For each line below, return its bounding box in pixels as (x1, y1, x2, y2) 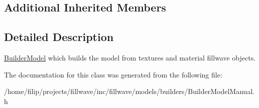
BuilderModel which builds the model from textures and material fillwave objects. (4, 52, 256, 62)
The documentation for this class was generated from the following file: (4, 69, 222, 79)
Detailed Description (4, 29, 114, 44)
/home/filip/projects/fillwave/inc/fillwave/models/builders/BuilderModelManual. (4, 86, 255, 96)
